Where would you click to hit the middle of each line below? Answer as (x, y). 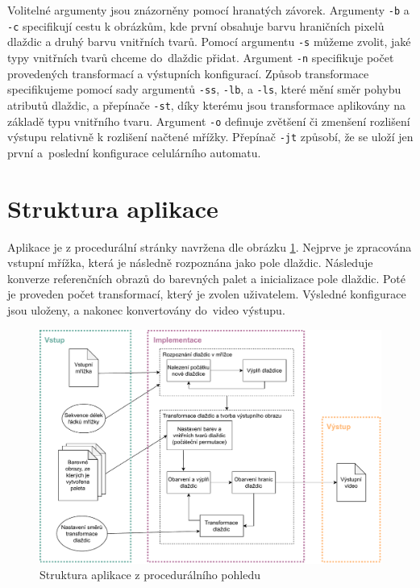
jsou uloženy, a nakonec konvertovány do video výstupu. (146, 309)
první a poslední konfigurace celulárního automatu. (134, 152)
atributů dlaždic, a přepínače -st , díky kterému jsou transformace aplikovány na (206, 104)
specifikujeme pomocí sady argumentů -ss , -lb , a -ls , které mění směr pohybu (204, 89)
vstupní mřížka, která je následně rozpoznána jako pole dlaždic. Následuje (190, 263)
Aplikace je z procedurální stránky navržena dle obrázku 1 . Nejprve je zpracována (210, 246)
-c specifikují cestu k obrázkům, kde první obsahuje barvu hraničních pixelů (196, 25)
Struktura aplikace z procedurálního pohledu (150, 575)
